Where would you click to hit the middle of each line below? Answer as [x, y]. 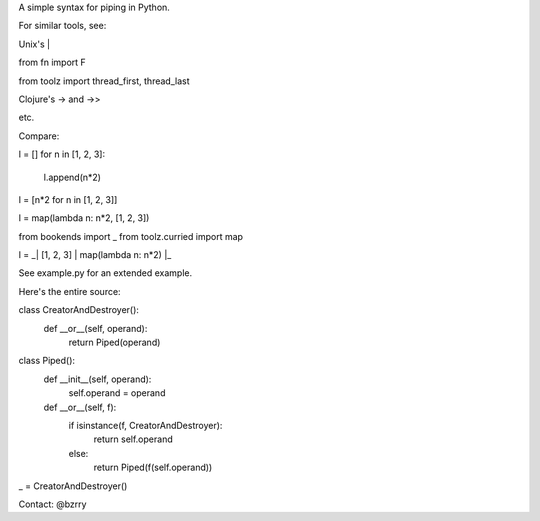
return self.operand [133, 439]
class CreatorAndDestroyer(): [79, 310]
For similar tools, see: [62, 26]
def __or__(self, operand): [95, 328]
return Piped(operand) [114, 342]
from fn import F [52, 62]
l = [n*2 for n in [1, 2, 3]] [68, 199]
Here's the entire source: [69, 291]
